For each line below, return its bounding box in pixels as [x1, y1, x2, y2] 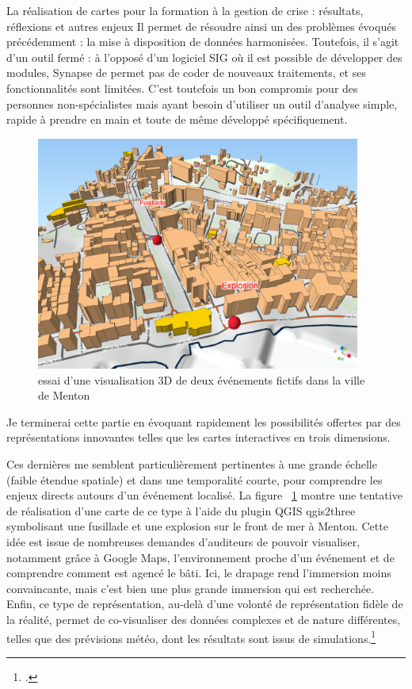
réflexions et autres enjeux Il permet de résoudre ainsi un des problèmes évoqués [6, 17, 396, 34]
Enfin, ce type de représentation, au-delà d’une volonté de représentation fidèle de [6, 595, 403, 612]
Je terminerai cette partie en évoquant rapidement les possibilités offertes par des [6, 413, 401, 430]
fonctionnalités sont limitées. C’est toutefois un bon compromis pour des [6, 79, 358, 96]
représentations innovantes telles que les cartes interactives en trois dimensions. [6, 429, 391, 446]
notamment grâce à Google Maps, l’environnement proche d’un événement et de [6, 549, 395, 565]
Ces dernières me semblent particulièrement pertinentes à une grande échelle [6, 456, 377, 473]
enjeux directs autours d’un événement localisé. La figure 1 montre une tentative [6, 487, 402, 503]
